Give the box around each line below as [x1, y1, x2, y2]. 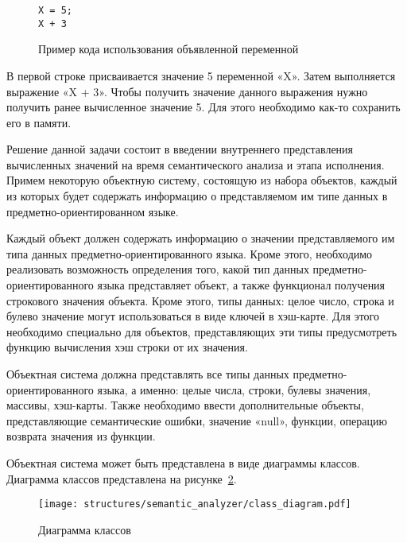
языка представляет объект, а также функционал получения [97, 277, 386, 293]
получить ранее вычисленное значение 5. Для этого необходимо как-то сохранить [6, 99, 401, 115]
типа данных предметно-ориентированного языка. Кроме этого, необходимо [6, 245, 373, 262]
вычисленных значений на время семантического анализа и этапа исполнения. [6, 156, 385, 173]
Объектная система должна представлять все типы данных [6, 366, 289, 382]
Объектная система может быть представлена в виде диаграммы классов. [6, 454, 360, 471]
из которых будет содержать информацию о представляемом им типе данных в [6, 188, 388, 204]
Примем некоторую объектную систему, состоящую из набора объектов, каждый [6, 172, 397, 188]
